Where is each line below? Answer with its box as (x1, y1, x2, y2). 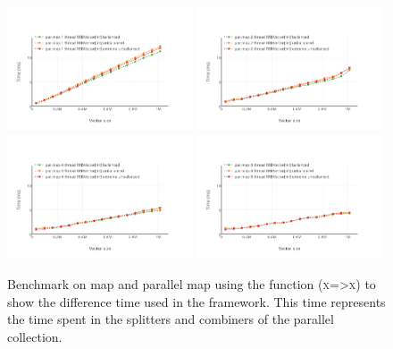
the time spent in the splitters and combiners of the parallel (7, 310, 334, 328)
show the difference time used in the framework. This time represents (7, 292, 386, 311)
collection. (7, 327, 63, 345)
